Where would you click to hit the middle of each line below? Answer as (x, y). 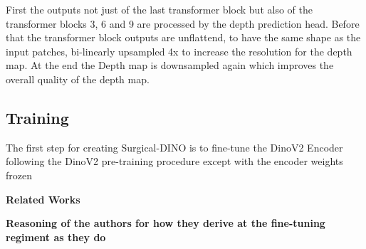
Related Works (43, 199)
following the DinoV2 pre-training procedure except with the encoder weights (174, 161)
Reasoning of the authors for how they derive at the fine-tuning (166, 223)
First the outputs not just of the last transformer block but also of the (159, 9)
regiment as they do (56, 237)
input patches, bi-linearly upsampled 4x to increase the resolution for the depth (179, 51)
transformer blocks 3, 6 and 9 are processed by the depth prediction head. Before (183, 23)
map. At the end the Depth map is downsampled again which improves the (170, 65)
